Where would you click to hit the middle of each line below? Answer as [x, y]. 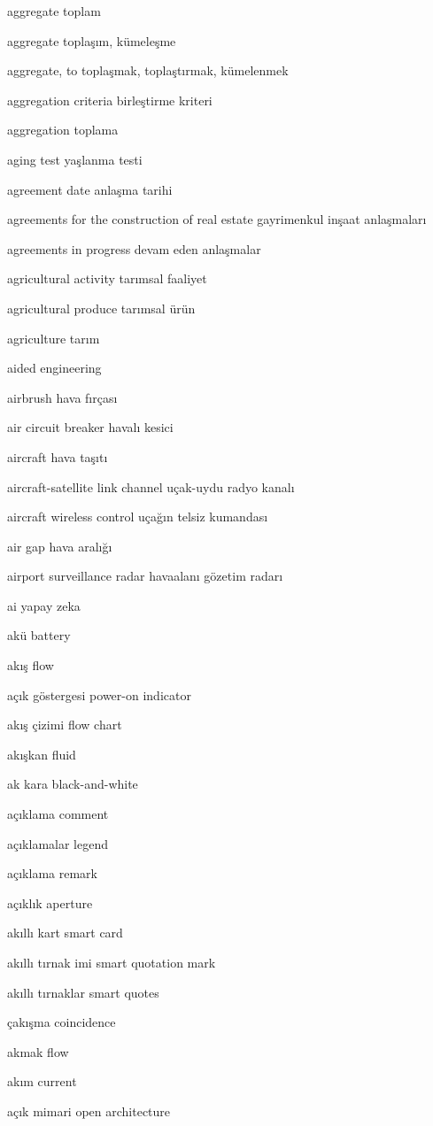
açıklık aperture [50, 902]
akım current [42, 1081]
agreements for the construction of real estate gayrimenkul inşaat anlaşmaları [217, 219]
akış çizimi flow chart [65, 725]
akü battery [39, 635]
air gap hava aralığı [60, 546]
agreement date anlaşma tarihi [90, 189]
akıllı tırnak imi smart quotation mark [112, 962]
